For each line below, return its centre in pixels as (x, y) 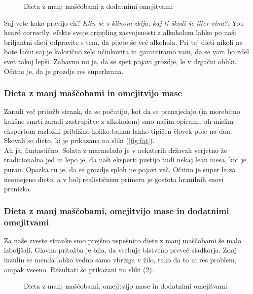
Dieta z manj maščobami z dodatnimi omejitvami (98, 6)
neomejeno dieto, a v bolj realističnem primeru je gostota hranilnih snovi (114, 179)
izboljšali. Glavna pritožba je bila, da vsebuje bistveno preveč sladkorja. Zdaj (120, 250)
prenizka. (18, 189)
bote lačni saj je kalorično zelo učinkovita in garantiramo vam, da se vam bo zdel (126, 52)
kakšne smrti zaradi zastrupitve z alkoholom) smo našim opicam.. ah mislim (119, 121)
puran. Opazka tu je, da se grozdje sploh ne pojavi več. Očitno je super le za (120, 169)
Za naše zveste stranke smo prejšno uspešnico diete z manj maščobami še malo (123, 240)
